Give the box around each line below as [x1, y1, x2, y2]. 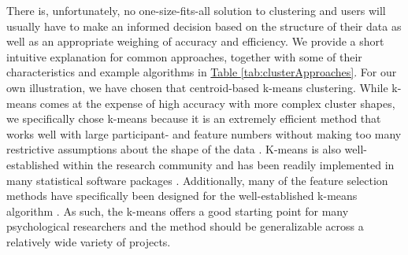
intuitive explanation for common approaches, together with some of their [6, 48, 362, 65]
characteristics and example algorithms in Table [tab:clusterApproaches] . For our [6, 64, 397, 80]
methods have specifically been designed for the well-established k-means [6, 187, 358, 204]
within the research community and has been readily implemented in [62, 156, 395, 172]
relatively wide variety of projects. [6, 233, 171, 249]
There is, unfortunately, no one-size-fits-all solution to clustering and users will [6, 2, 386, 18]
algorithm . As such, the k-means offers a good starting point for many [6, 202, 349, 219]
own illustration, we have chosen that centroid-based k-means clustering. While [6, 79, 388, 95]
